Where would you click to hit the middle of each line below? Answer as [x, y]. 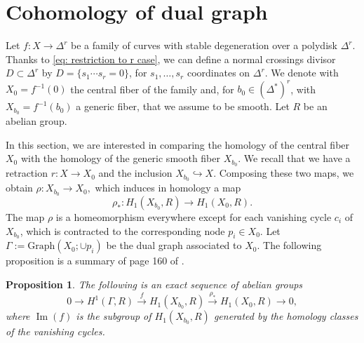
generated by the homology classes [286, 316]
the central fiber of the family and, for [152, 89]
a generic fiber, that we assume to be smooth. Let [183, 106]
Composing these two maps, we [287, 173]
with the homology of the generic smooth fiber [120, 158]
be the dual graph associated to [174, 245]
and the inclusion [135, 173]
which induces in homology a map [168, 188]
